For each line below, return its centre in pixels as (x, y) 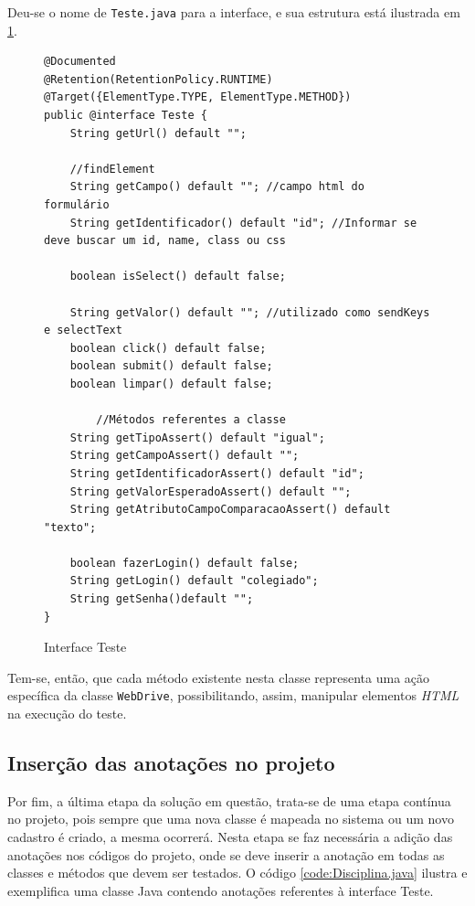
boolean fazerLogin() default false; (185, 563)
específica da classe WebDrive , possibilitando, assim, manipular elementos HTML (233, 695)
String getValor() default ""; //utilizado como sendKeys (250, 312)
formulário (77, 205)
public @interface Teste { (126, 116)
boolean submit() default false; (171, 366)
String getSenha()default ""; (162, 599)
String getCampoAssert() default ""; (185, 456)
